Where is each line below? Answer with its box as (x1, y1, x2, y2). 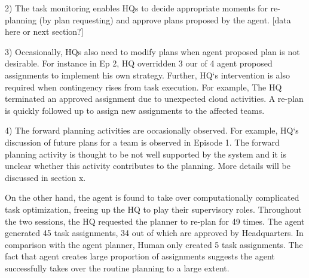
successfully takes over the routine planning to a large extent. (5, 261, 230, 274)
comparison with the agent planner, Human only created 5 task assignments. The (5, 238, 303, 250)
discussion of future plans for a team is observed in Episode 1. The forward (5, 135, 280, 148)
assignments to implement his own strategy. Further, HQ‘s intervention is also (5, 68, 290, 81)
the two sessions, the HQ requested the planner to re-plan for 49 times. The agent (5, 214, 305, 227)
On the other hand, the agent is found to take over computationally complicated (5, 191, 299, 204)
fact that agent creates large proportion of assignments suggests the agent (5, 250, 275, 262)
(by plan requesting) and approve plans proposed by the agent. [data (39, 13, 291, 26)
